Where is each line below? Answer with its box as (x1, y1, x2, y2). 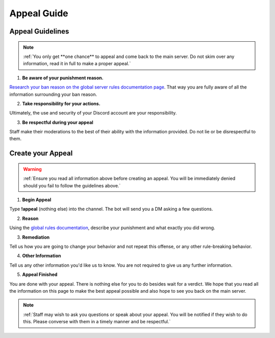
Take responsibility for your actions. (22, 100, 101, 106)
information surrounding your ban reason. (9, 91, 97, 97)
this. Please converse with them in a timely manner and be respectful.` (23, 319, 171, 325)
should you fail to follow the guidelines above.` (23, 182, 121, 188)
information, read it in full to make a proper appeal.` (23, 61, 131, 67)
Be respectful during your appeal (22, 119, 94, 125)
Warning (23, 166, 42, 172)
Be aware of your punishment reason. (22, 74, 104, 81)
